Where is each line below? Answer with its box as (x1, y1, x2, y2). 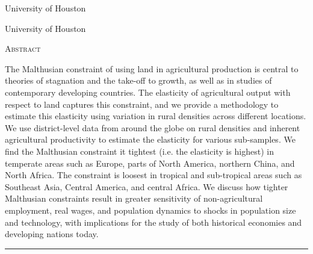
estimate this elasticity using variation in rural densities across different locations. (5, 110, 306, 122)
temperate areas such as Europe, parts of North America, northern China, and (5, 156, 295, 169)
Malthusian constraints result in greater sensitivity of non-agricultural (5, 192, 263, 205)
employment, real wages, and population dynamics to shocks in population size (5, 203, 296, 216)
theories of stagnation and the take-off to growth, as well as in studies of (5, 74, 272, 87)
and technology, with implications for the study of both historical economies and (5, 215, 302, 228)
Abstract (5, 42, 41, 55)
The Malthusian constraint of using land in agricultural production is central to (5, 62, 299, 75)
